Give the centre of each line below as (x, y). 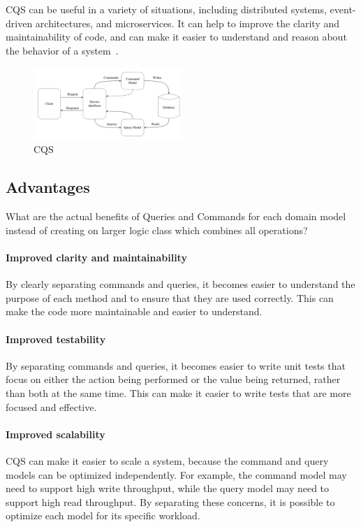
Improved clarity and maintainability (96, 258)
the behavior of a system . (62, 50)
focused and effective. (51, 406)
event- (343, 9)
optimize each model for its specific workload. (103, 515)
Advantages (48, 187)
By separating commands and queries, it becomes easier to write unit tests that (176, 365)
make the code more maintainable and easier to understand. (134, 311)
